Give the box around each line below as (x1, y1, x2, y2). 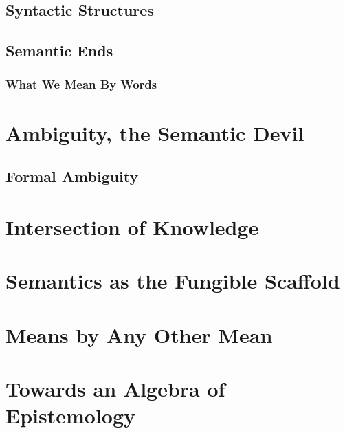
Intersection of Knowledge (5, 212, 259, 241)
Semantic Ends (5, 40, 113, 61)
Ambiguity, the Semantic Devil (5, 118, 304, 146)
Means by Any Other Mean (5, 320, 273, 348)
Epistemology (5, 401, 136, 430)
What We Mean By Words (5, 76, 157, 93)
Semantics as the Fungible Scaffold (5, 267, 340, 295)
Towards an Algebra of (5, 374, 225, 402)
